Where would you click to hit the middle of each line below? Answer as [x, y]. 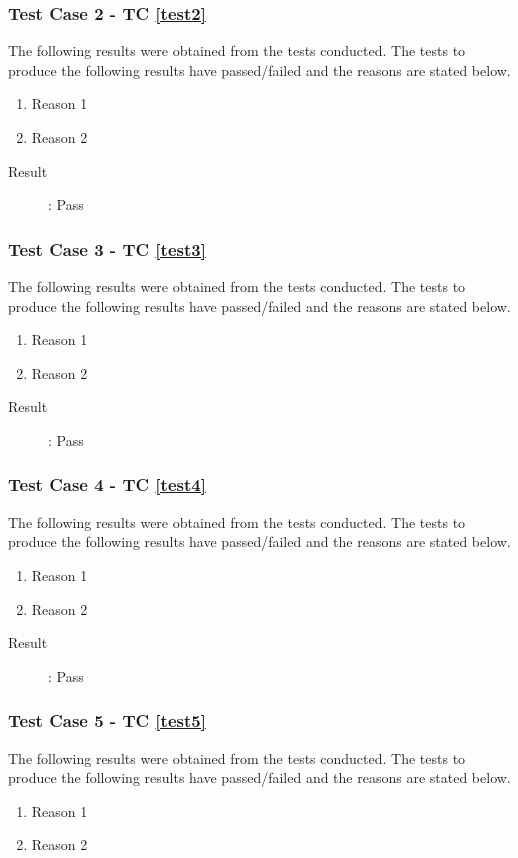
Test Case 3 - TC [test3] [107, 248]
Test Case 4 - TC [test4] [107, 484]
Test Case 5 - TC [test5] [107, 720]
